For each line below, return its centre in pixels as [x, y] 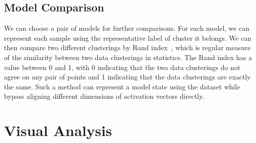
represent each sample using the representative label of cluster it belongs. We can [128, 37]
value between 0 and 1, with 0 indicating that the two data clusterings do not [122, 67]
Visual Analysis [58, 130]
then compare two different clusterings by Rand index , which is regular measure [128, 47]
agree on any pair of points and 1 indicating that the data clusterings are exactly [128, 77]
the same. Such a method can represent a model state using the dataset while [122, 86]
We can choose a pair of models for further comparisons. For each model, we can [127, 28]
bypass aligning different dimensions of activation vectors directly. [104, 96]
